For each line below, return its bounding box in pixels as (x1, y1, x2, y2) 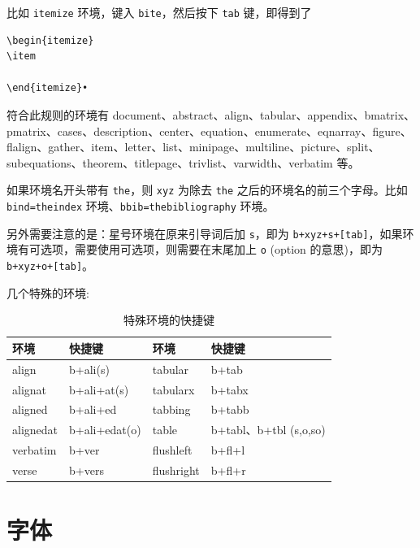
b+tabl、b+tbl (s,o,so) (210, 421, 326, 438)
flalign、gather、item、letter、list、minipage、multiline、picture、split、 (6, 138, 380, 155)
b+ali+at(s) (69, 381, 129, 398)
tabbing (152, 401, 191, 418)
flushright (152, 461, 200, 478)
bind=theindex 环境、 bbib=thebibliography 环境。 (6, 198, 275, 215)
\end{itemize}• (6, 82, 89, 94)
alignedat (12, 421, 58, 438)
